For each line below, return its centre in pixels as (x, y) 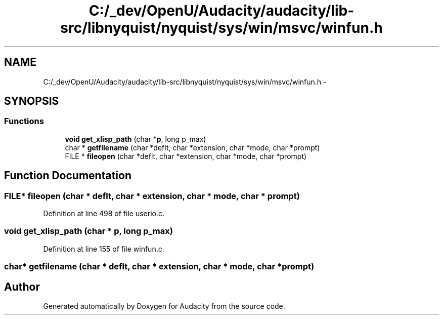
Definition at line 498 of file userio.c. (104, 214)
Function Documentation (68, 176)
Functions (24, 121)
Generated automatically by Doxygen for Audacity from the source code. (164, 306)
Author (22, 287)
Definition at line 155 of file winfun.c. (104, 249)
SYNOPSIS (32, 101)
